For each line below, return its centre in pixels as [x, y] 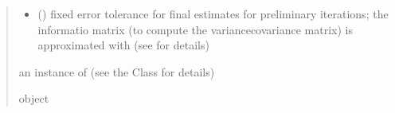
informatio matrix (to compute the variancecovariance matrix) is [195, 29]
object [34, 98]
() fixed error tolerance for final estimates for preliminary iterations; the [213, 14]
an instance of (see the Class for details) [117, 71]
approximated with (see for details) [123, 45]
